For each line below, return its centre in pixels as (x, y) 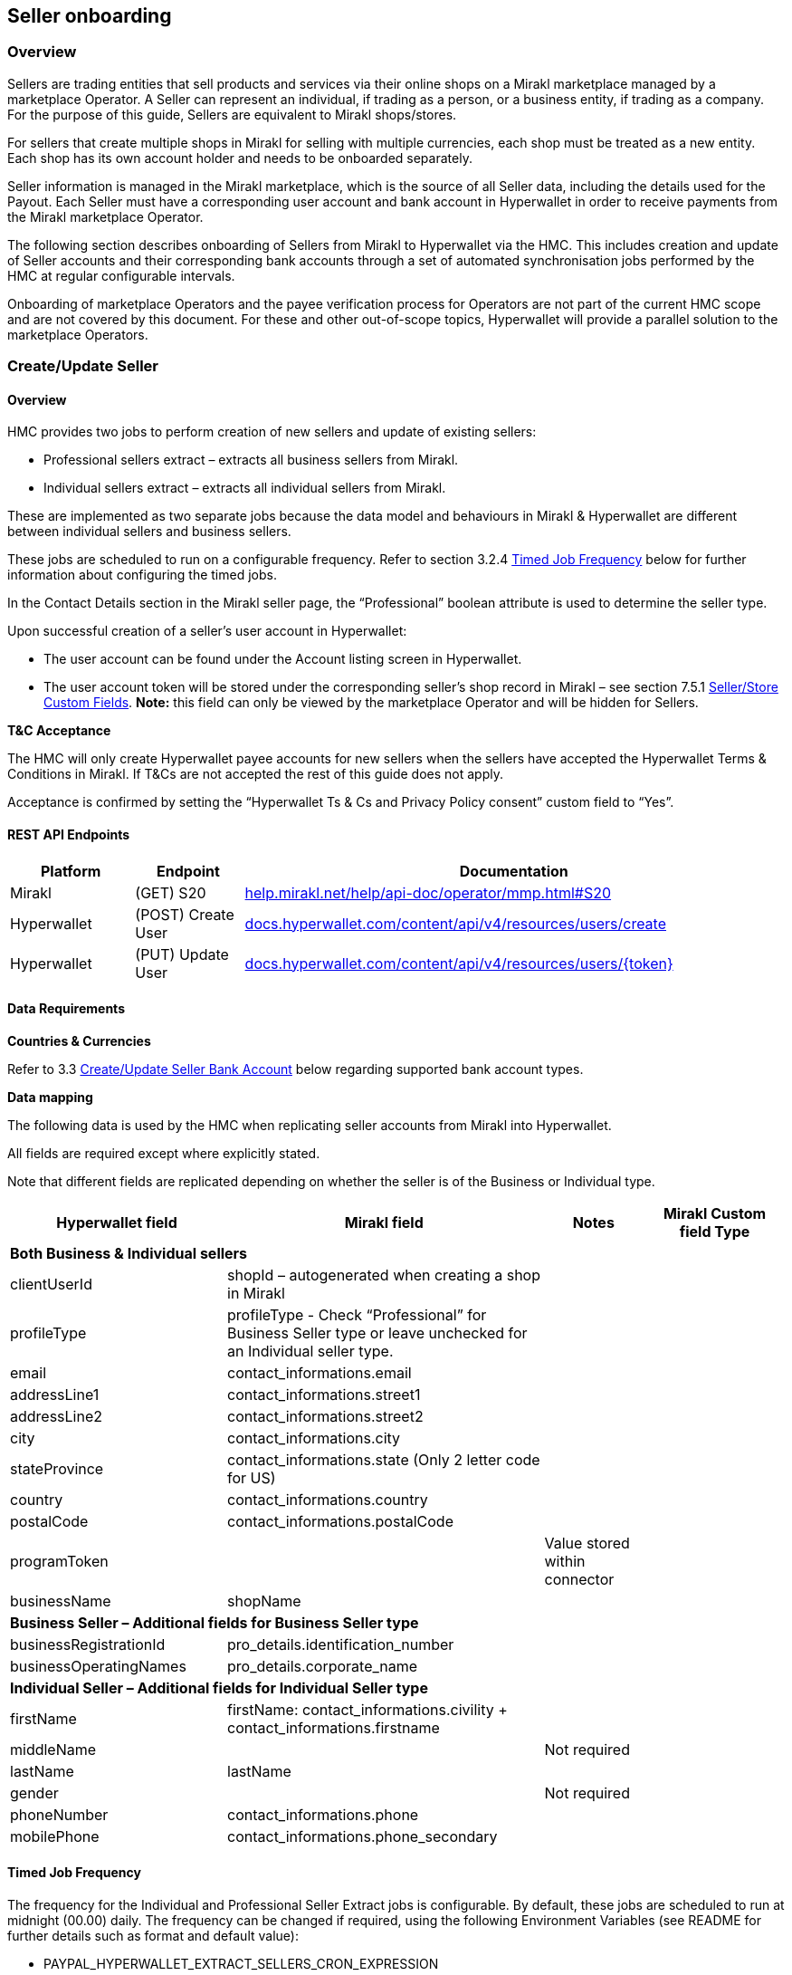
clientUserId (51, 1284)
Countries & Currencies (79, 1040)
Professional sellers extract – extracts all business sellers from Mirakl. (251, 460)
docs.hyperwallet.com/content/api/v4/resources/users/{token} (459, 963)
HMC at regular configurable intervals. (121, 275)
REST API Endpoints (69, 834)
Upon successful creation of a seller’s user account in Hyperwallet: (207, 631)
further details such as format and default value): (153, 1936)
